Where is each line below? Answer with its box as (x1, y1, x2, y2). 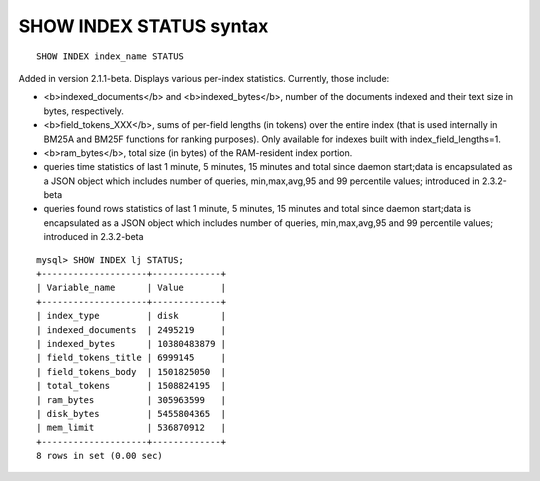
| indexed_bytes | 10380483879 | (36, 338, 227, 349)
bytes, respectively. (43, 105, 125, 117)
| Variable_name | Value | (36, 282, 227, 294)
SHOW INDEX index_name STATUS (36, 50, 185, 62)
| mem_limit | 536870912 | (36, 422, 227, 434)
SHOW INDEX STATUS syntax (18, 15, 269, 37)
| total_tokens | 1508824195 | (36, 380, 227, 392)
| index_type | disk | (36, 310, 227, 322)
